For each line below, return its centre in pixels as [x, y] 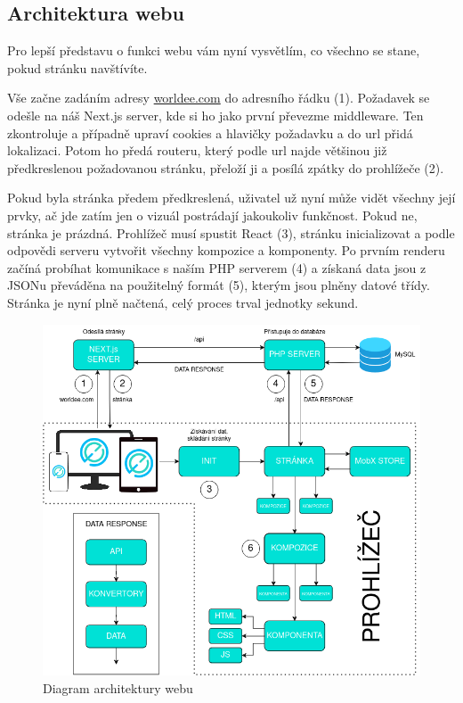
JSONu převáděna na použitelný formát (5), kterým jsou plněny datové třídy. [219, 285]
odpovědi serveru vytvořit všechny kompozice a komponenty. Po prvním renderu [226, 250]
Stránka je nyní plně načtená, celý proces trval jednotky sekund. [183, 302]
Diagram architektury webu [118, 687]
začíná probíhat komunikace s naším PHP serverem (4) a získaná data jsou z [217, 267]
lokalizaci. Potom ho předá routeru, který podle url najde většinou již [197, 150]
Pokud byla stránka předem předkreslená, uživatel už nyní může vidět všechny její [231, 198]
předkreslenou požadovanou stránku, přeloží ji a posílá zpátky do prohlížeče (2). [226, 167]
